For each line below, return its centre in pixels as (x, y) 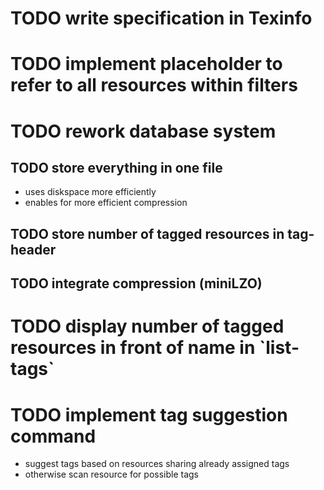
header (33, 249)
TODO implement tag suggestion (149, 414)
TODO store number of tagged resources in (147, 233)
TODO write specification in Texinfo (161, 18)
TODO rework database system (143, 131)
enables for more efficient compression (106, 203)
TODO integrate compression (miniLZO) (136, 283)
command (53, 436)
